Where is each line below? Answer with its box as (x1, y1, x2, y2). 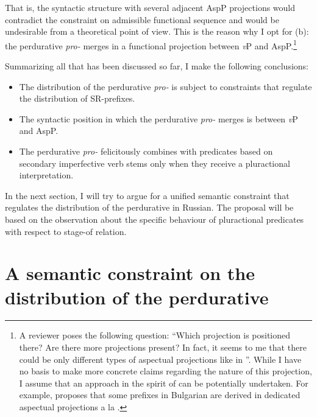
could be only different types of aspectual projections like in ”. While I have (19, 352, 302, 365)
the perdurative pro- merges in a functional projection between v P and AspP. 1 (5, 37, 297, 52)
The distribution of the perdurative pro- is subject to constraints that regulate (19, 80, 312, 93)
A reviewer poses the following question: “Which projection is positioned (19, 329, 291, 342)
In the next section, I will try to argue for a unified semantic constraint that (5, 189, 290, 201)
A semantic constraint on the (5, 261, 255, 286)
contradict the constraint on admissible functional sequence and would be (5, 13, 279, 26)
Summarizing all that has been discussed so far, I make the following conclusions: (5, 60, 308, 72)
